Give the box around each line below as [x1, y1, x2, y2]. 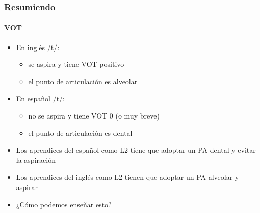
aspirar [16, 181, 38, 192]
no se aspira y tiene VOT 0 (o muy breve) [28, 110, 160, 121]
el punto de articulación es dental [28, 127, 133, 138]
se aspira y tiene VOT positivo [28, 59, 124, 69]
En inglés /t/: [16, 41, 60, 52]
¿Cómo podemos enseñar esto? [16, 199, 112, 209]
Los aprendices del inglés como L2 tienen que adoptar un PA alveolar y [16, 172, 239, 182]
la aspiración [16, 154, 56, 165]
